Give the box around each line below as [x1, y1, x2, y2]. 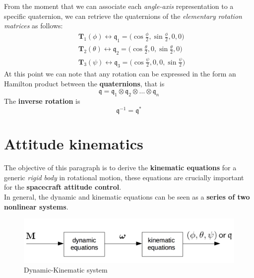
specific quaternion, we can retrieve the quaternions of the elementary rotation [4, 10, 242, 21]
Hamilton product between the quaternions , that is [4, 78, 165, 88]
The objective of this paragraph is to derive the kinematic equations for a [4, 162, 237, 173]
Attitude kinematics [4, 134, 143, 154]
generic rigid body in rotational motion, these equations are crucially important [4, 172, 244, 182]
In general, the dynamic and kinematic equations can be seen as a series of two [4, 191, 250, 202]
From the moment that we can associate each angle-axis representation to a [4, 1, 234, 11]
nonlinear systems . [4, 201, 68, 211]
